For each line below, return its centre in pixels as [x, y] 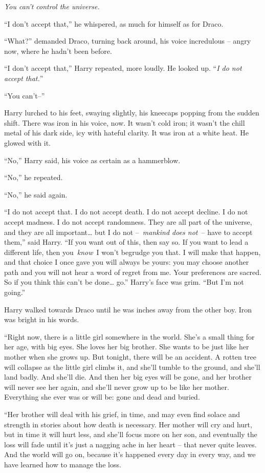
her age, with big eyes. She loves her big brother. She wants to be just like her [127, 347]
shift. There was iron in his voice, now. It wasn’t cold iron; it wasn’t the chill [125, 122]
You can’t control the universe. [52, 6]
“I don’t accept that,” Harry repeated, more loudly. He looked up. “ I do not [123, 68]
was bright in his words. [42, 319]
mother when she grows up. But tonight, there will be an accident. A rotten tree [130, 357]
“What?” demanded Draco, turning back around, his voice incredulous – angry [128, 41]
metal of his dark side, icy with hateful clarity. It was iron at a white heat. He [126, 133]
